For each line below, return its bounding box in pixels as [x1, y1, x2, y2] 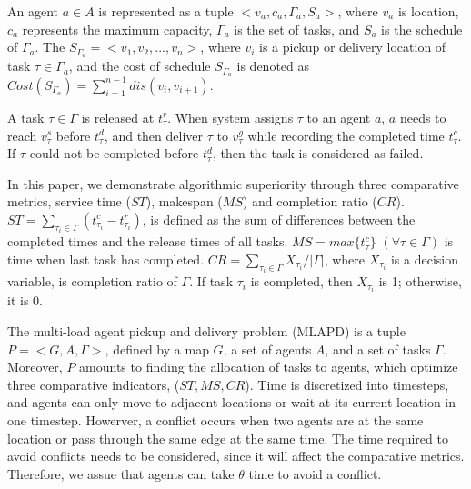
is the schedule [381, 19, 463, 38]
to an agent [306, 107, 371, 126]
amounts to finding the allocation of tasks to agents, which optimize [79, 357, 458, 376]
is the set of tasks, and [234, 19, 360, 38]
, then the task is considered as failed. [212, 144, 424, 163]
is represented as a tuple [98, 2, 234, 20]
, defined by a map [105, 339, 209, 358]
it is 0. [7, 291, 43, 310]
